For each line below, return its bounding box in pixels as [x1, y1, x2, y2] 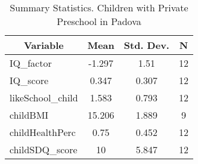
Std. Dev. [123, 38, 169, 52]
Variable [23, 38, 64, 52]
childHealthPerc [10, 125, 76, 139]
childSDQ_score [10, 143, 78, 156]
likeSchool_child [10, 91, 78, 104]
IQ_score [10, 73, 49, 87]
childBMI [10, 108, 49, 122]
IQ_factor [10, 56, 52, 70]
